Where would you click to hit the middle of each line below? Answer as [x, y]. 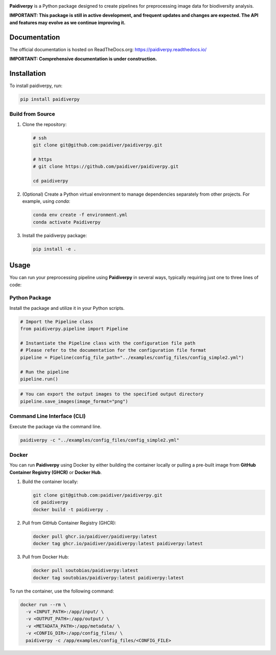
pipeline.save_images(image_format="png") [74, 401]
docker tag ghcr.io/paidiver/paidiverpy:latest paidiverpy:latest [118, 544]
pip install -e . [55, 249]
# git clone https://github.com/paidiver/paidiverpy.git [106, 167]
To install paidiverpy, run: [36, 86]
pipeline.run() [39, 379]
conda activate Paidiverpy [67, 222]
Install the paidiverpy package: [54, 235]
